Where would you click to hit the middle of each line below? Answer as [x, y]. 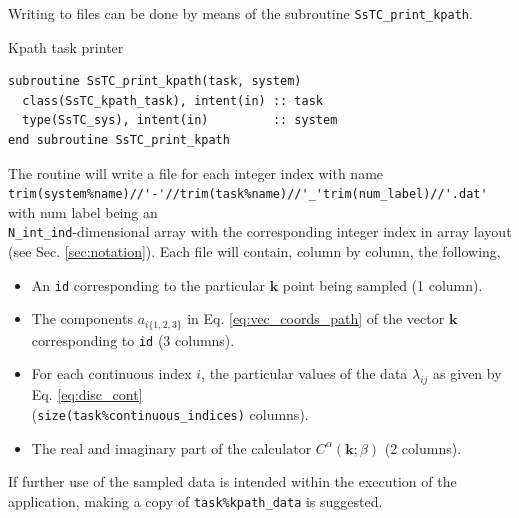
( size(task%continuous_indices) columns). [170, 413]
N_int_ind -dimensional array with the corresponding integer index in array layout [260, 231]
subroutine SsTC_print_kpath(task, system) [155, 81]
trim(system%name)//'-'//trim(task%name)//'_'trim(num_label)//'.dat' [248, 194]
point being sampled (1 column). [382, 284]
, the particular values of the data [304, 373]
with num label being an [83, 211]
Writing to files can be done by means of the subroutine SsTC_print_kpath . [240, 13]
